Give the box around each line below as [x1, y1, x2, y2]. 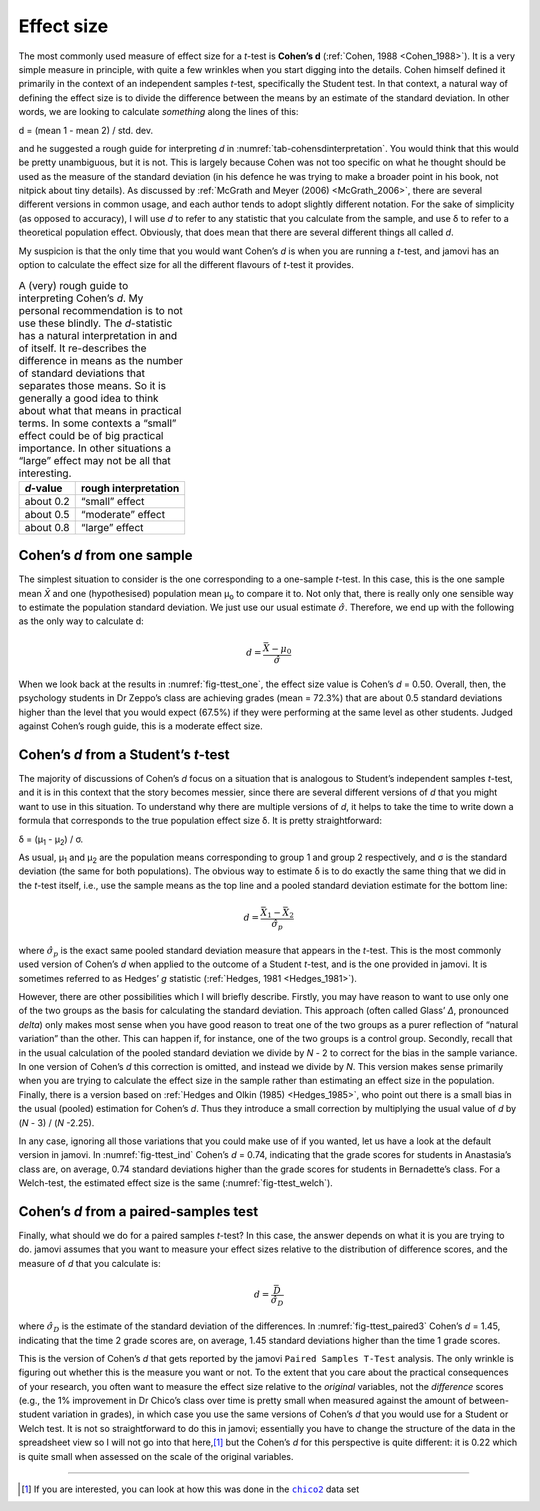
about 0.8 [24, 520, 70, 534]
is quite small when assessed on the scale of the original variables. [18, 1450, 294, 1462]
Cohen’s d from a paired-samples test [18, 1203, 259, 1220]
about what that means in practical [18, 403, 182, 417]
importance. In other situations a [18, 441, 172, 455]
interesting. [18, 466, 72, 480]
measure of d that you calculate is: [18, 1257, 161, 1269]
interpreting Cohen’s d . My [18, 291, 144, 305]
